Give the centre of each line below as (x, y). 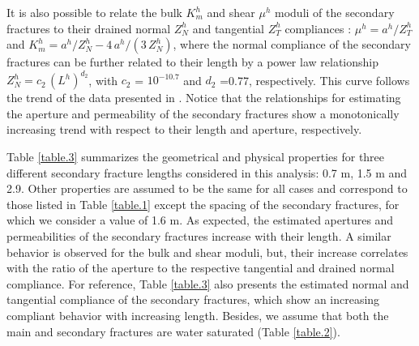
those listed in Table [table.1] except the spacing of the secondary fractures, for (203, 204)
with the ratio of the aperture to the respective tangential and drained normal (201, 268)
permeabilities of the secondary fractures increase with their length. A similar (199, 236)
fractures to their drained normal (89, 28)
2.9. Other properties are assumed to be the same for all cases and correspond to (207, 188)
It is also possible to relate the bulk (94, 12)
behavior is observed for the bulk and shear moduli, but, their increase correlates (207, 252)
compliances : (318, 28)
